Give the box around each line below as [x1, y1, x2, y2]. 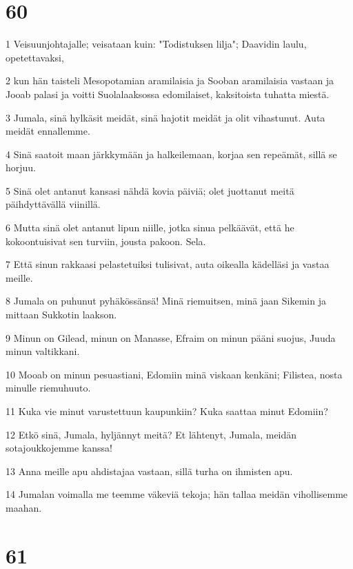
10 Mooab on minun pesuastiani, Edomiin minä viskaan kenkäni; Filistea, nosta [6, 367, 343, 381]
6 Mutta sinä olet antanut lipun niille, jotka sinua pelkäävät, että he [6, 220, 294, 235]
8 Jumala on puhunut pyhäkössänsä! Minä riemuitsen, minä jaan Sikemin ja [6, 293, 326, 308]
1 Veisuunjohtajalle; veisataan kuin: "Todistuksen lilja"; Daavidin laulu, [6, 37, 307, 51]
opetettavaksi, [6, 50, 64, 64]
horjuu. [6, 160, 37, 175]
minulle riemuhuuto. [6, 380, 91, 395]
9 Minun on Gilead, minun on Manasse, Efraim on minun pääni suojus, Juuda [6, 330, 336, 345]
